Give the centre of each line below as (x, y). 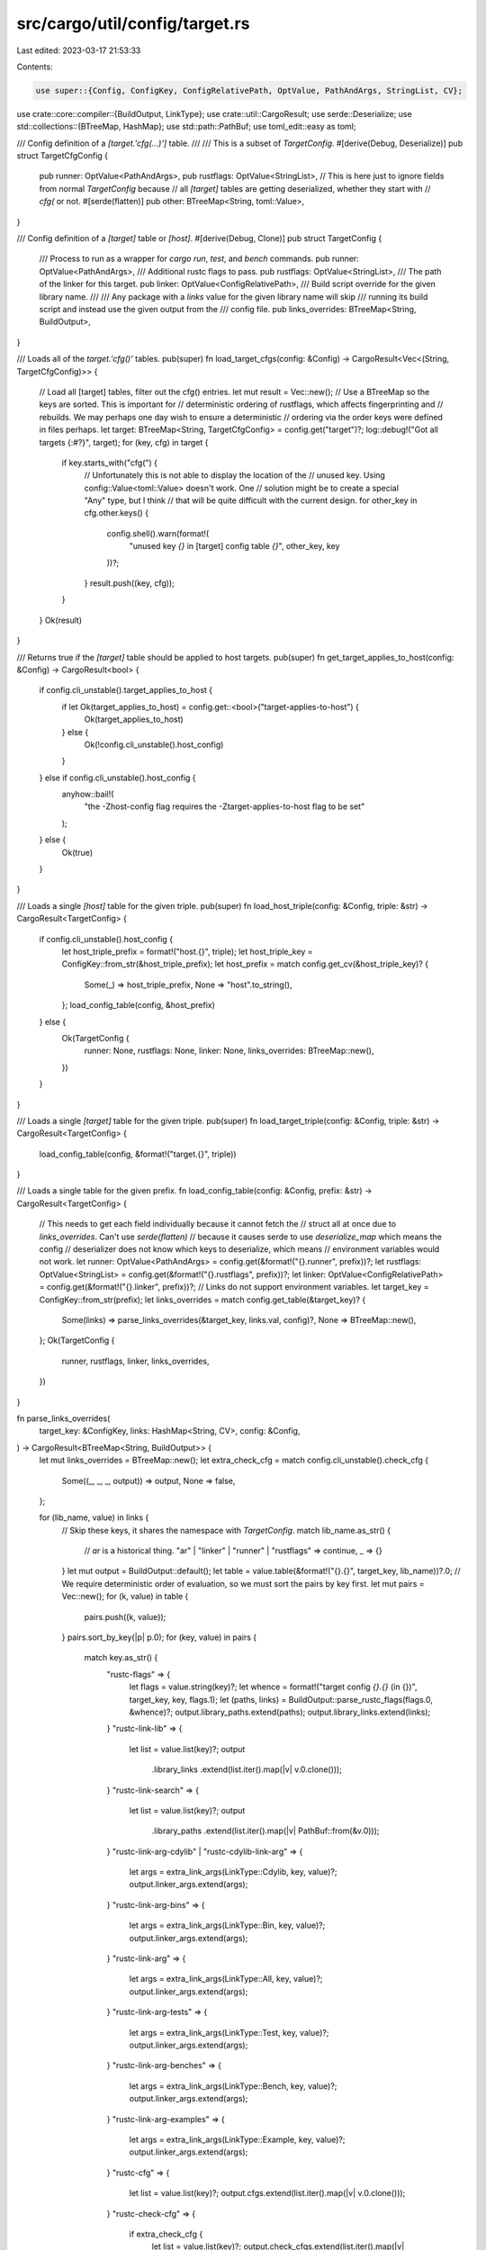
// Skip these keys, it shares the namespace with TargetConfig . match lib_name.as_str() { (226, 1530)
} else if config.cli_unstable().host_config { (118, 778)
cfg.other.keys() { (116, 513)
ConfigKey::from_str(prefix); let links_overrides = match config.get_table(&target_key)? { (202, 1300)
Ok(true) (77, 852)
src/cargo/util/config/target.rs (133, 23)
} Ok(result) (61, 620)
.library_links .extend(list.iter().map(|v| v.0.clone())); (247, 1769)
